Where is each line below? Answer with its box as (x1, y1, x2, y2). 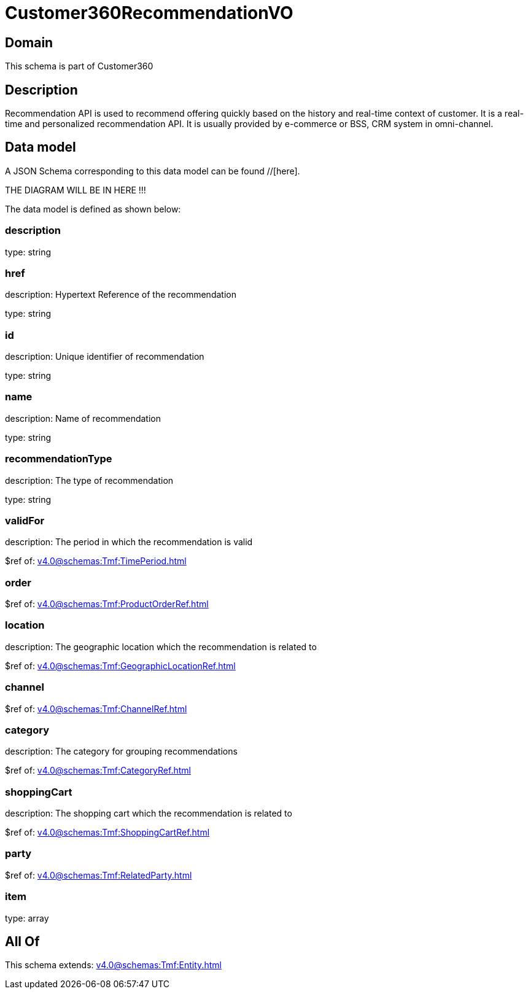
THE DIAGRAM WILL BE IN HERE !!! (5, 184, 146, 195)
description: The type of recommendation (5, 475, 174, 486)
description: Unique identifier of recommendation (5, 351, 204, 362)
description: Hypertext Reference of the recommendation (5, 289, 236, 300)
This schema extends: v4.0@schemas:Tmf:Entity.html (5, 960, 222, 971)
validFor (5, 514, 45, 527)
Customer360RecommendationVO (5, 2, 293, 23)
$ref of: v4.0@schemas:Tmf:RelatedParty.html (5, 869, 192, 880)
